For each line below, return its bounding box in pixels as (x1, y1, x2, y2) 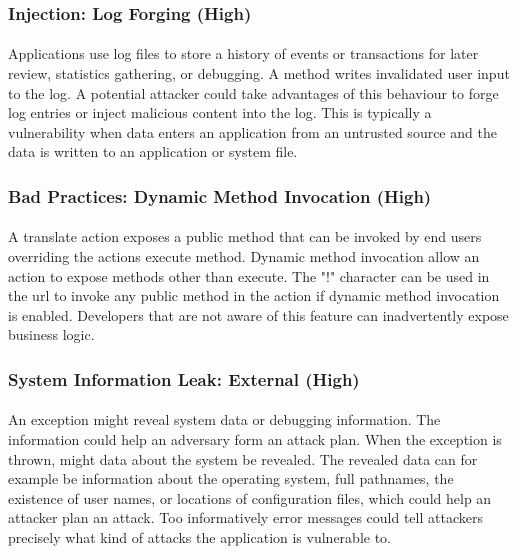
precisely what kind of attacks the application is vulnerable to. (8, 527, 391, 547)
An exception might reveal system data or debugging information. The (8, 409, 441, 430)
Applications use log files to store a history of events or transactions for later (8, 43, 479, 64)
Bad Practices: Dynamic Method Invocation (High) (8, 183, 432, 208)
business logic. (8, 324, 95, 345)
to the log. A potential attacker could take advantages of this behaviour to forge (8, 82, 499, 103)
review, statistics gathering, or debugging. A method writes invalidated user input (8, 63, 510, 84)
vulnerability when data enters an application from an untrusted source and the (8, 121, 497, 142)
